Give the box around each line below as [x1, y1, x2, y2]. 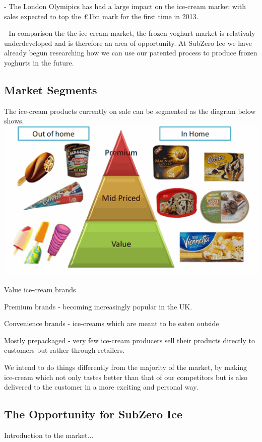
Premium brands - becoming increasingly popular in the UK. [4, 301, 192, 311]
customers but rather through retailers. [4, 345, 125, 355]
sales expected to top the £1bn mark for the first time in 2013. [4, 11, 199, 21]
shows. [4, 115, 24, 126]
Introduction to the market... [4, 429, 94, 440]
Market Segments [4, 82, 97, 97]
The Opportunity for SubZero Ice [4, 406, 182, 422]
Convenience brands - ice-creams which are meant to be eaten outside [4, 318, 219, 329]
